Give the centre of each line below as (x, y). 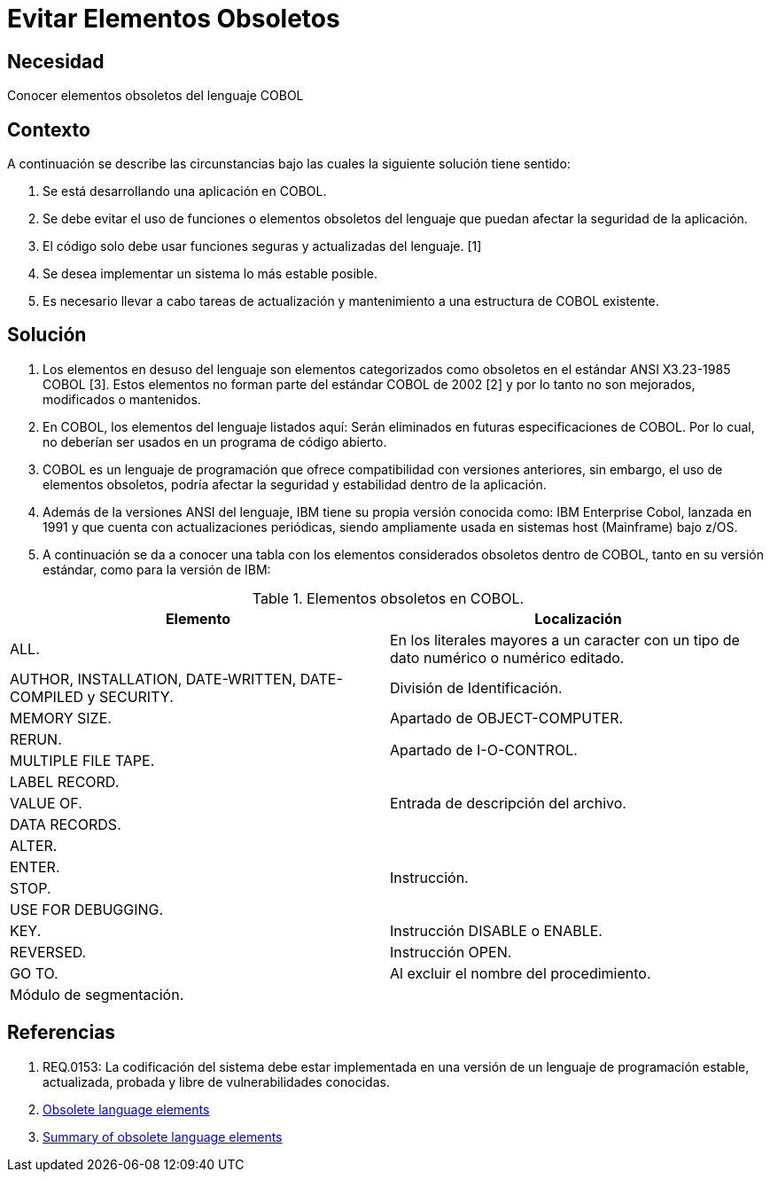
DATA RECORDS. (66, 824)
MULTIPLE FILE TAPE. (82, 760)
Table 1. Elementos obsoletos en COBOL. (388, 598)
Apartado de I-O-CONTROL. (484, 750)
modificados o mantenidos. (122, 399)
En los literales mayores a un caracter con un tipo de (565, 640)
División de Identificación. (476, 687)
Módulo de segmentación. (97, 994)
